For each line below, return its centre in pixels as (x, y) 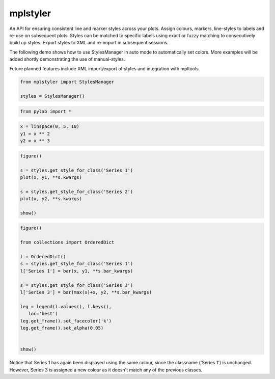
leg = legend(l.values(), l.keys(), (66, 306)
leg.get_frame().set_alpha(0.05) (62, 328)
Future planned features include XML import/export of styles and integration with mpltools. (105, 68)
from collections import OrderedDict (67, 242)
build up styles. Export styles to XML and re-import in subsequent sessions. (89, 43)
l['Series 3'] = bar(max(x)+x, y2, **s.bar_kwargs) (86, 292)
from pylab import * (46, 111)
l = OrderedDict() (43, 257)
